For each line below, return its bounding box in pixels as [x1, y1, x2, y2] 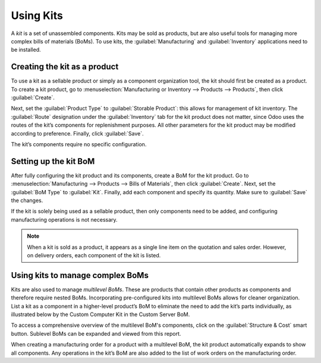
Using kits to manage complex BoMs [11, 270, 149, 280]
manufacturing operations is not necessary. [11, 216, 118, 223]
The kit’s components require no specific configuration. [11, 140, 147, 148]
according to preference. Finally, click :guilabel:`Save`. [11, 130, 144, 137]
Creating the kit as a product [11, 62, 119, 72]
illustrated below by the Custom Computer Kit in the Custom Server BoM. [11, 311, 190, 318]
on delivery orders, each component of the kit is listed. [27, 252, 161, 258]
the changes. [11, 197, 43, 204]
